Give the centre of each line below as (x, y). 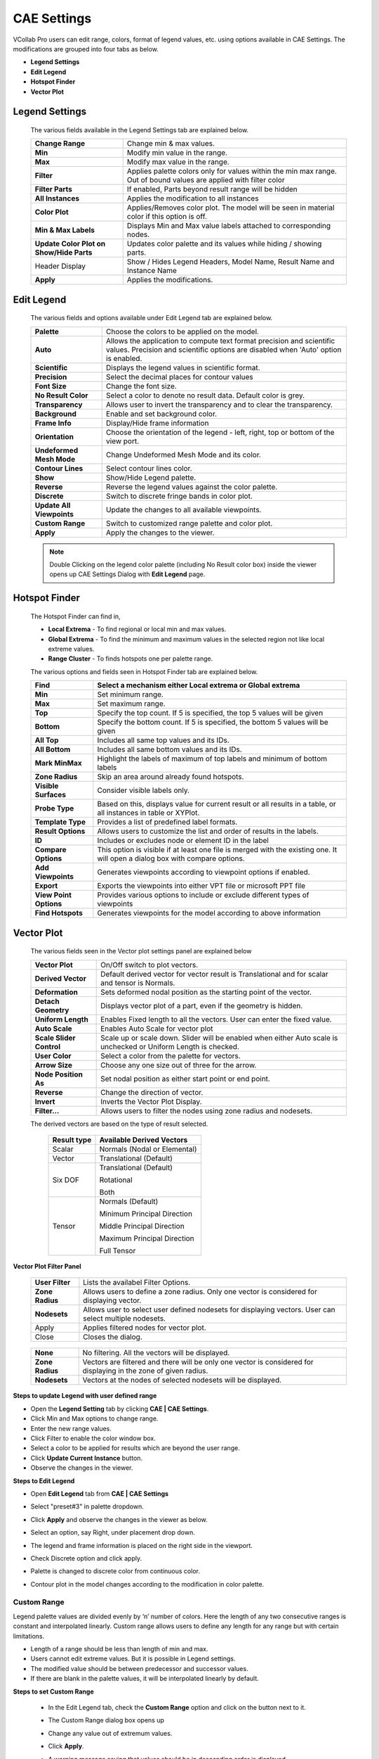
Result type (72, 1140)
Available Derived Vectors (144, 1140)
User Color (53, 1055)
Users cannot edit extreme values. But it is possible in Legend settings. (133, 1659)
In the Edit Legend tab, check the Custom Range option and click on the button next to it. (177, 1707)
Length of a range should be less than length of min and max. (119, 1649)
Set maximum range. (131, 704)
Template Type (60, 822)
